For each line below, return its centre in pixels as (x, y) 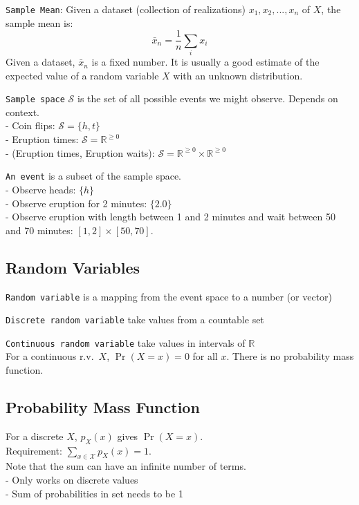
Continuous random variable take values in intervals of (126, 342)
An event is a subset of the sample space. (94, 176)
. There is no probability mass (290, 356)
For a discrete (35, 436)
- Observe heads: (41, 189)
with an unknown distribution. (238, 75)
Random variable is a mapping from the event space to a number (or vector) (169, 296)
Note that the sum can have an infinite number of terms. (126, 466)
